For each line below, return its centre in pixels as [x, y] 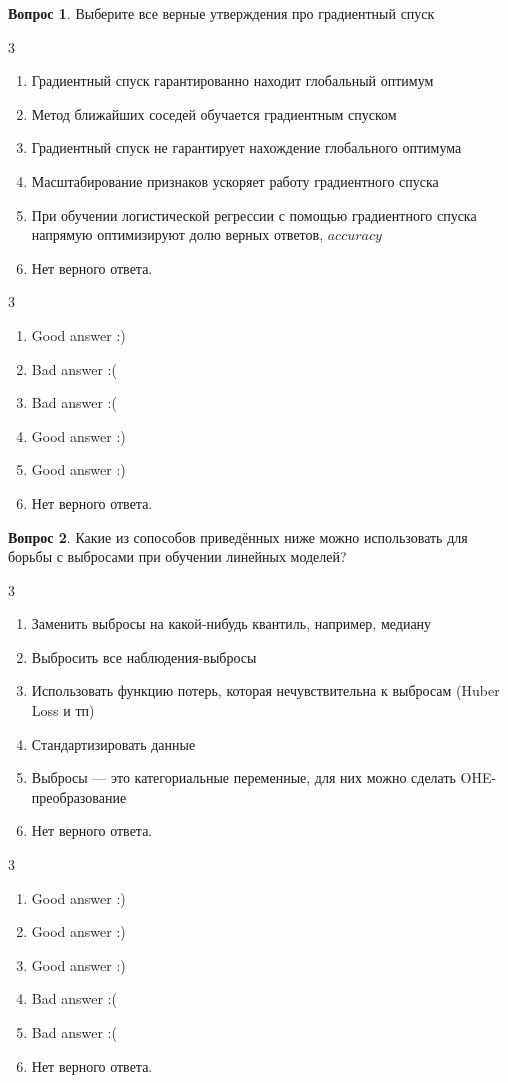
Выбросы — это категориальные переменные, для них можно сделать [243, 777]
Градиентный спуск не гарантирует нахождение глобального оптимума [246, 147]
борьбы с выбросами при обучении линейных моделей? [177, 556]
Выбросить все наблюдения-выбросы [144, 656]
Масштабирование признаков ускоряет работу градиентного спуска [235, 180]
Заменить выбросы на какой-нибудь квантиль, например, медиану [231, 623]
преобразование [79, 796]
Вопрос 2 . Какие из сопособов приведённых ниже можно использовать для [238, 536]
